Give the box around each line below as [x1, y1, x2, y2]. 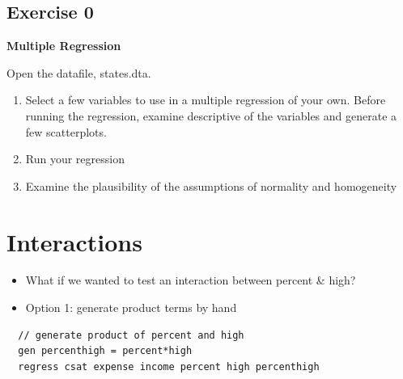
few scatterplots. [25, 123, 107, 140]
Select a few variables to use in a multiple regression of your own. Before [25, 91, 386, 108]
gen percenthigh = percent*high [18, 345, 193, 357]
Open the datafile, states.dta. [6, 64, 151, 81]
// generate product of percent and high [18, 329, 244, 341]
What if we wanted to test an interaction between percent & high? [25, 272, 356, 288]
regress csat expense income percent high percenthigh [18, 360, 320, 373]
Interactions [6, 225, 142, 258]
